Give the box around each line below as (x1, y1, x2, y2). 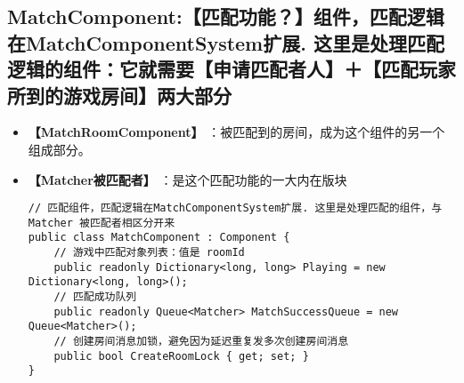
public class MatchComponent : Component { (28, 231, 290, 244)
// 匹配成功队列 (53, 291, 137, 304)
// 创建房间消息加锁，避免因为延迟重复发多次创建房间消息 (53, 335, 349, 348)
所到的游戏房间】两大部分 (7, 81, 232, 108)
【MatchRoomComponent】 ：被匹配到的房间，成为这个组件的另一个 (28, 123, 445, 141)
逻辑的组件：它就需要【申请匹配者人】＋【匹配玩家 (7, 55, 456, 83)
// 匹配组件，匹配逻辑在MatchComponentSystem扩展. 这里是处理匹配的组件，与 (28, 202, 443, 215)
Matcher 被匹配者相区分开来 (28, 216, 175, 229)
